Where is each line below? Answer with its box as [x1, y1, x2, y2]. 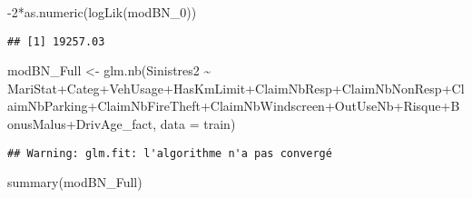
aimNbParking [7, 96, 88, 115]
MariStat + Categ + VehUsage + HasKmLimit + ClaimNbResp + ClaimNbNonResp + [7, 78, 452, 97]
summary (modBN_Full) [7, 173, 143, 192]
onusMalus [7, 114, 66, 134]
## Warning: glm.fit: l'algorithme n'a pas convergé [7, 146, 332, 160]
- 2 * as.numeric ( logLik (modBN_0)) [7, 3, 197, 21]
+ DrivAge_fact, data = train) [65, 114, 236, 134]
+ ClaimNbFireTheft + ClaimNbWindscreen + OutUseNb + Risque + [87, 96, 451, 115]
